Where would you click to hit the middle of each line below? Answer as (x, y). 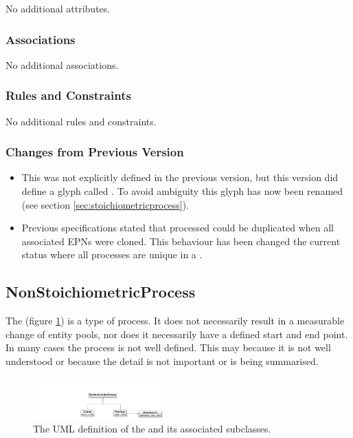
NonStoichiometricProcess (101, 292)
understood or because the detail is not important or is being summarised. (162, 361)
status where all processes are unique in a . (112, 254)
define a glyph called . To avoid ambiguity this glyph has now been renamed (182, 191)
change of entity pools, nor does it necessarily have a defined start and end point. (177, 334)
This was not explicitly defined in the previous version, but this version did (180, 177)
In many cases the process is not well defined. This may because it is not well (168, 347)
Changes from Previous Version (95, 152)
